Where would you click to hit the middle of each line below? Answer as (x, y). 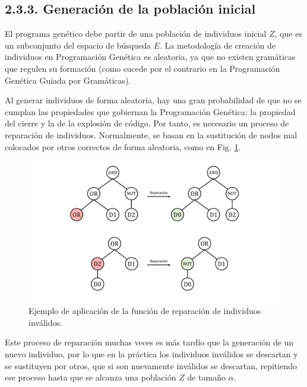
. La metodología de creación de (218, 45)
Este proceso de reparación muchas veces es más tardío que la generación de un (149, 342)
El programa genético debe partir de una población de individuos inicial (136, 34)
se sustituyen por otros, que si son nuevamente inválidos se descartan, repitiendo (151, 365)
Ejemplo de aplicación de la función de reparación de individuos (145, 311)
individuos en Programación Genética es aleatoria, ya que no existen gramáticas (150, 57)
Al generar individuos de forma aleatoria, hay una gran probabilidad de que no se (153, 100)
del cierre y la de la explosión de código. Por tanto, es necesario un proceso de (147, 123)
